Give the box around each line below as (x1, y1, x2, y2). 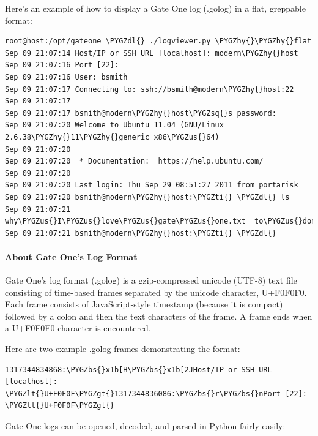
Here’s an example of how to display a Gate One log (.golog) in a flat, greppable (5, 2, 306, 14)
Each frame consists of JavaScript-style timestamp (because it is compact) (5, 298, 283, 310)
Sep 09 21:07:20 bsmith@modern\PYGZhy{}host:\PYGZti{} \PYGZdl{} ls (5, 192, 290, 201)
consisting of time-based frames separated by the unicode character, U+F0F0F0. (5, 285, 307, 298)
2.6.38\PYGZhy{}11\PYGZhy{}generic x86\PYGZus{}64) (5, 132, 220, 141)
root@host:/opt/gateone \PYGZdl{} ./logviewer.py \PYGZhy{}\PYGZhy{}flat (5, 37, 312, 46)
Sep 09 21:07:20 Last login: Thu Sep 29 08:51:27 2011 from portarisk (5, 181, 298, 190)
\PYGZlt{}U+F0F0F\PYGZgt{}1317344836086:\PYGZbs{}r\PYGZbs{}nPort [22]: (5, 389, 307, 398)
